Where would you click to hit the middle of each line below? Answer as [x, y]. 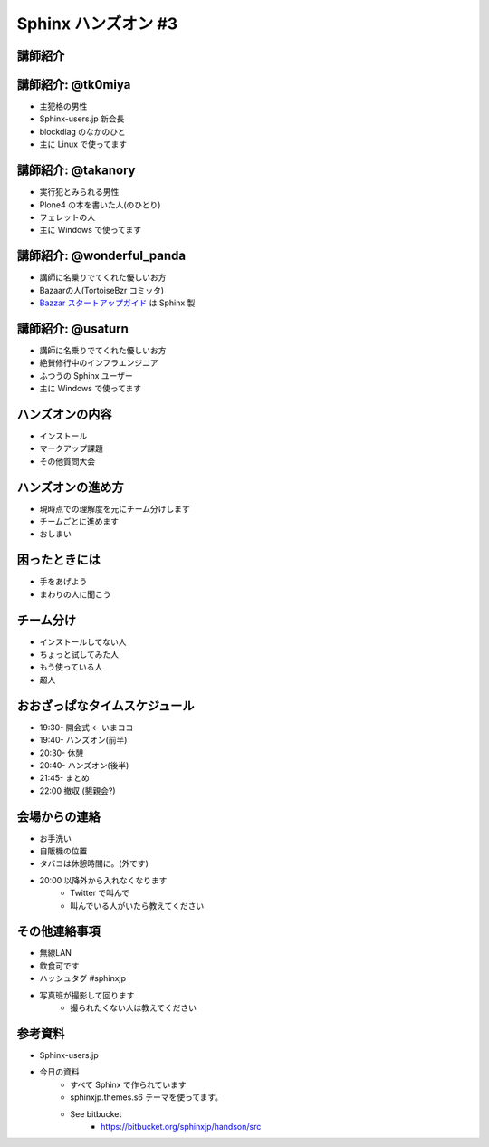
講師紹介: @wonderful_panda [101, 256]
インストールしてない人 [83, 641]
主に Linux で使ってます [83, 144]
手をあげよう [63, 582]
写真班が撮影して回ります [87, 995]
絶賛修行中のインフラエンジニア [99, 363]
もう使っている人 [71, 667]
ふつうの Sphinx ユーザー [86, 375]
